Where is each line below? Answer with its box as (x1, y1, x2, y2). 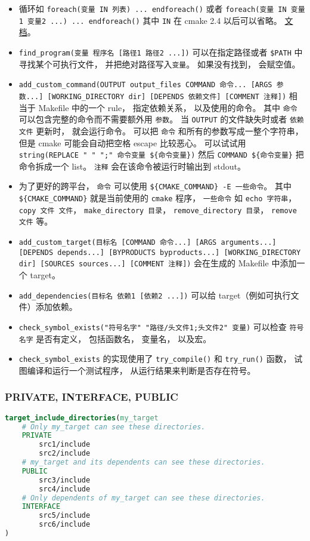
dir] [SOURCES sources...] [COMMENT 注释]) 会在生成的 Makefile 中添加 (18, 257, 297, 269)
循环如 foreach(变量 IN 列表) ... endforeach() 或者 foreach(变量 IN (18, 2, 287, 14)
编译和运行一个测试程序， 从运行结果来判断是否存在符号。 (27, 364, 256, 376)
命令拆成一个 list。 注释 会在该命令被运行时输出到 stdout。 (18, 159, 246, 172)
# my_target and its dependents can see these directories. (21, 458, 265, 466)
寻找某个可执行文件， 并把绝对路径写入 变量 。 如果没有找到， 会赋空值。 (18, 57, 300, 70)
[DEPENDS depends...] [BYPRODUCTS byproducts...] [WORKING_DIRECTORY (18, 248, 301, 257)
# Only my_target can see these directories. (21, 422, 206, 431)
